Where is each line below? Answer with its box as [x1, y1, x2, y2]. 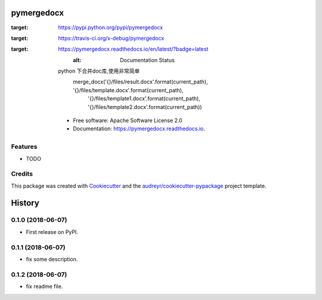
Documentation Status [120, 57, 175, 64]
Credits [11, 170, 33, 178]
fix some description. [26, 256, 78, 262]
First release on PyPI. [26, 228, 79, 235]
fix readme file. [26, 283, 63, 290]
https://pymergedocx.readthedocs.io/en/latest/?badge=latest [58, 45, 209, 53]
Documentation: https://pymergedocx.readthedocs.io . [73, 125, 206, 132]
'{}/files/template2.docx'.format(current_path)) [88, 103, 202, 110]
